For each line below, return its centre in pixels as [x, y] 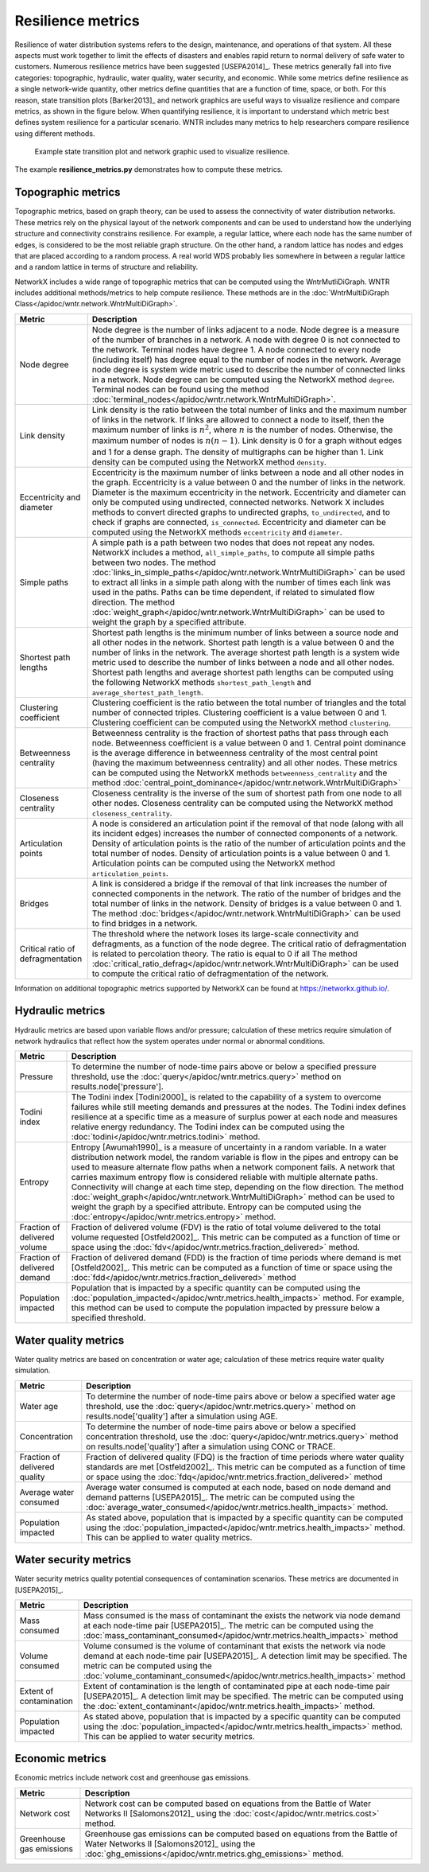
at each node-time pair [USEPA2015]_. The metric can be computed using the [229, 1625]
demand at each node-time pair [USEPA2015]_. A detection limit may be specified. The [245, 1656]
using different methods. [55, 133]
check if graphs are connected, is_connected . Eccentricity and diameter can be [239, 522]
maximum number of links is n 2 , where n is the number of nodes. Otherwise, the [242, 429]
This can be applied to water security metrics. [170, 1736]
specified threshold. [108, 1318]
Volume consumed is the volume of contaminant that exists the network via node [235, 1645]
